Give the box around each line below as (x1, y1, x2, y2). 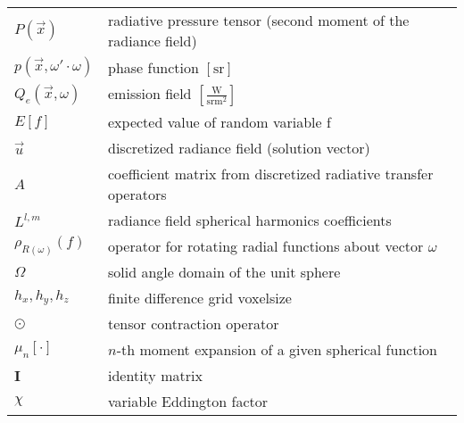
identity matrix (108, 365, 203, 386)
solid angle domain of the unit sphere (108, 261, 341, 282)
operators (108, 184, 167, 204)
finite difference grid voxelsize (108, 287, 292, 308)
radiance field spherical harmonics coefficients (108, 210, 392, 230)
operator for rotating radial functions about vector (108, 236, 424, 256)
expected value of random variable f (108, 112, 331, 132)
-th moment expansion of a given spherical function (116, 339, 437, 360)
